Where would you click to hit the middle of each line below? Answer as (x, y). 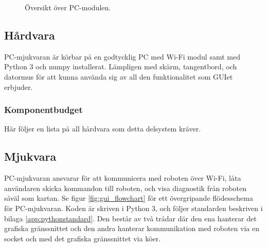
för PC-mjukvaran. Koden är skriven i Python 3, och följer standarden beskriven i (133, 208)
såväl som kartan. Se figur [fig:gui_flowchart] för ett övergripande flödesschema (129, 198)
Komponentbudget (43, 110)
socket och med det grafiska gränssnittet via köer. (83, 238)
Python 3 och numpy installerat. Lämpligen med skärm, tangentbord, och (121, 66)
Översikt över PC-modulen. (68, 7)
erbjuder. (19, 87)
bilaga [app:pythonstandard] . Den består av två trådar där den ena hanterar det (130, 218)
